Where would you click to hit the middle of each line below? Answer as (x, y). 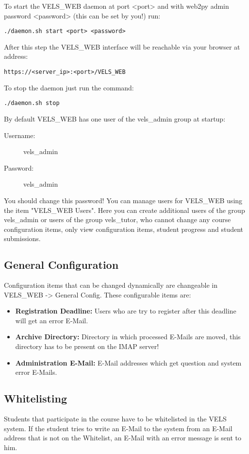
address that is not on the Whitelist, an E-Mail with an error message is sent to (123, 438)
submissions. (22, 238)
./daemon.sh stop (32, 103)
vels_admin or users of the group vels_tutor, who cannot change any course (117, 219)
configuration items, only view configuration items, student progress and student (124, 229)
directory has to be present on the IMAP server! (87, 346)
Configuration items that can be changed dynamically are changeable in (111, 285)
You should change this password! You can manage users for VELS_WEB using (123, 200)
